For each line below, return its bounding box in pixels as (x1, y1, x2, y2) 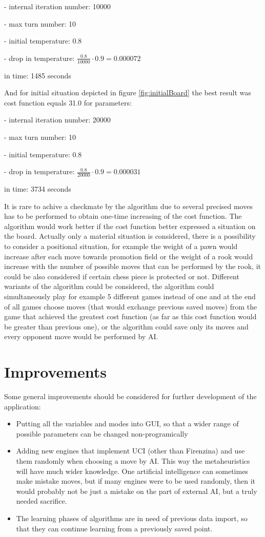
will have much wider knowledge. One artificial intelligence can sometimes (16, 465, 248, 476)
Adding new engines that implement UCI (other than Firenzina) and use (16, 445, 245, 456)
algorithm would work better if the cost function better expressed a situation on (4, 220, 256, 231)
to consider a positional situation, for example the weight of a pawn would (4, 240, 238, 251)
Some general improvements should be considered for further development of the (4, 391, 257, 402)
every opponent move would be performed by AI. (4, 331, 158, 342)
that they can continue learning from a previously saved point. (16, 523, 213, 533)
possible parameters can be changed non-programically (16, 428, 188, 439)
